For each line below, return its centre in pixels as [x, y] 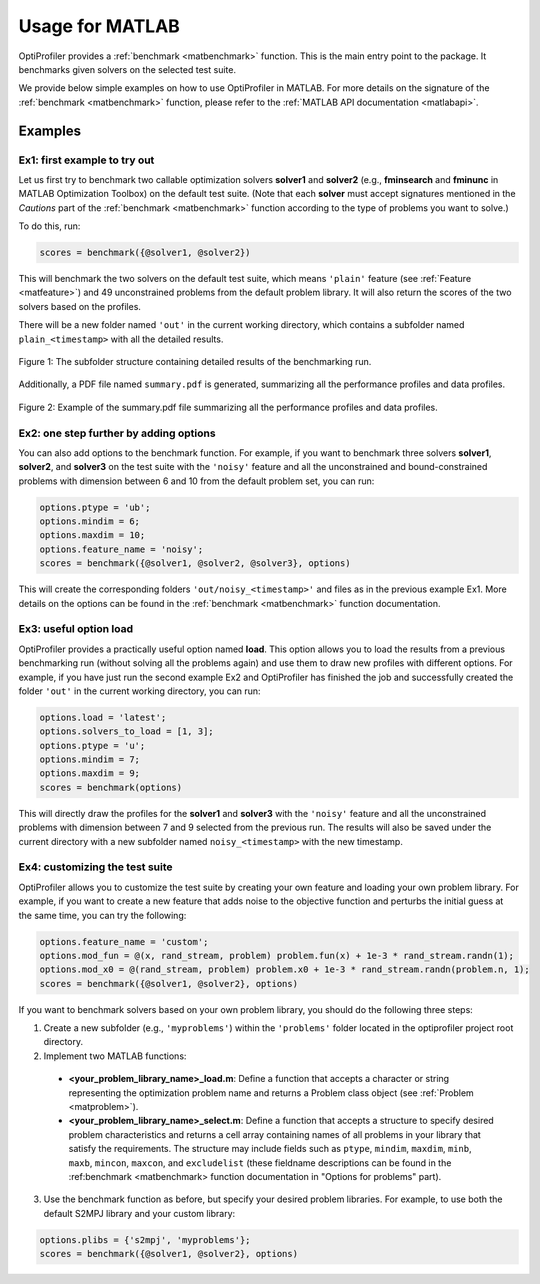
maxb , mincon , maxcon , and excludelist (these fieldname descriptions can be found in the [260, 1162]
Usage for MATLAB [99, 26]
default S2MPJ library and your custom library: [139, 1213]
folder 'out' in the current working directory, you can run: [139, 691]
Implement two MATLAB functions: [115, 1056]
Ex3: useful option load [76, 629]
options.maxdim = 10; [92, 535]
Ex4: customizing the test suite [96, 867]
